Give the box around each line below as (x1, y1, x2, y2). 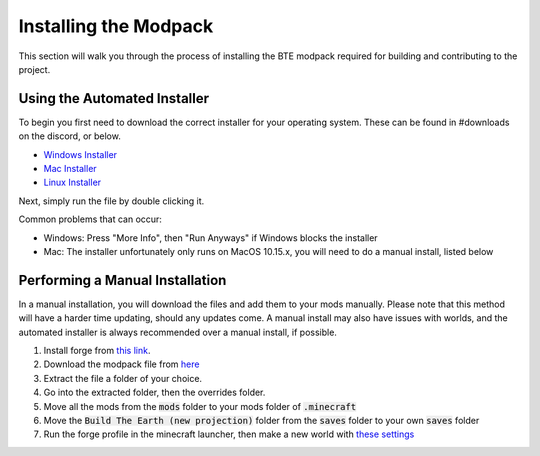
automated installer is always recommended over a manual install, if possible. (18, 326, 337, 338)
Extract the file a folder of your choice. (43, 372, 203, 384)
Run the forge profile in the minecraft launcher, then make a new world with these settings (43, 428, 415, 440)
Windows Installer (43, 148, 118, 160)
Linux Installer (43, 176, 102, 189)
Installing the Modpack (18, 15, 214, 37)
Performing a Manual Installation (18, 271, 227, 289)
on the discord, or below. (18, 130, 122, 142)
